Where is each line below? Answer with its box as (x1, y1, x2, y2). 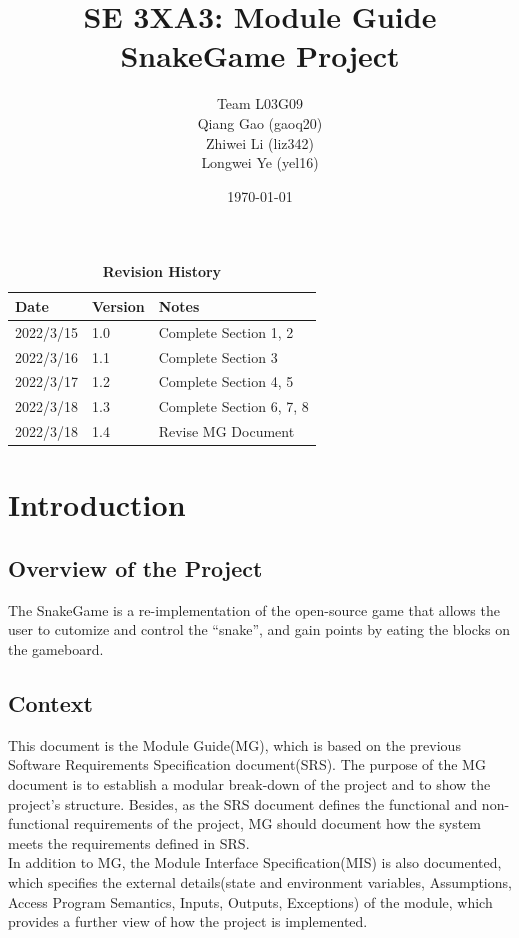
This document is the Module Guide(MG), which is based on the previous (8, 734, 461, 755)
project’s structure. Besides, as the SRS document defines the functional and (8, 793, 478, 814)
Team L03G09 (216, 93, 304, 114)
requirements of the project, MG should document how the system (73, 813, 482, 834)
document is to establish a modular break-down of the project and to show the (8, 773, 491, 794)
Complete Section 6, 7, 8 (158, 396, 309, 417)
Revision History (102, 261, 222, 282)
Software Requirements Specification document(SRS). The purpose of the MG (8, 754, 486, 775)
